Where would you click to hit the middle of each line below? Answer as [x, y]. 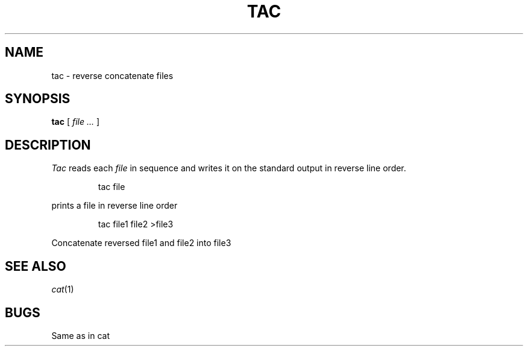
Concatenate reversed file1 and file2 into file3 [141, 243]
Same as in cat [80, 335]
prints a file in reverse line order [115, 206]
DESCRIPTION [48, 145]
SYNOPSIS [38, 99]
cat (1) [63, 289]
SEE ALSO [36, 266]
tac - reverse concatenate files [112, 75]
